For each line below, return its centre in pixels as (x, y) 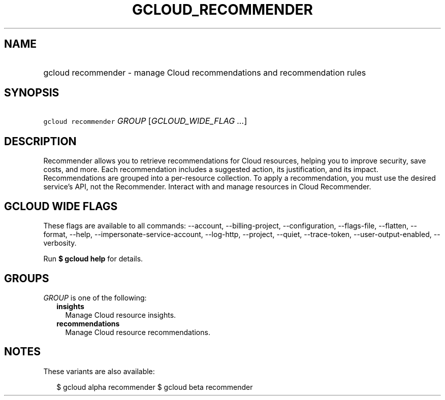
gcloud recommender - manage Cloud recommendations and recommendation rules (205, 72)
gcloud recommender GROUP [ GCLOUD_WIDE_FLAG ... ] (145, 121)
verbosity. (60, 243)
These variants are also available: (99, 371)
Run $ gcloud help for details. (93, 259)
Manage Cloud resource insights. (121, 315)
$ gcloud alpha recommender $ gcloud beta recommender (155, 387)
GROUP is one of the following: (95, 297)
